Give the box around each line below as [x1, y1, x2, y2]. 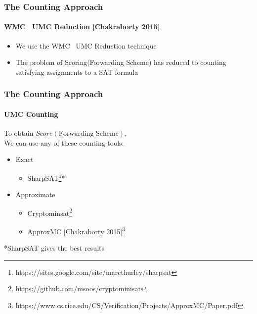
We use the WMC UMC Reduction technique [15, 40, 157, 51]
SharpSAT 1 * [27, 171, 65, 183]
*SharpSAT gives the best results [4, 243, 104, 253]
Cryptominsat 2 [27, 206, 72, 218]
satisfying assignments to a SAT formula [15, 66, 138, 77]
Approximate [15, 189, 55, 200]
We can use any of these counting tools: [4, 137, 124, 148]
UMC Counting [4, 108, 58, 119]
